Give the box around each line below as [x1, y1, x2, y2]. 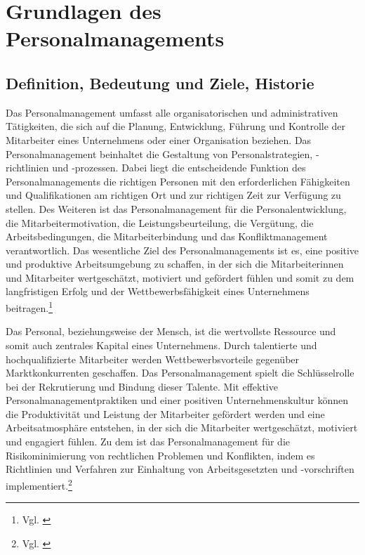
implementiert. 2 [6, 476, 72, 492]
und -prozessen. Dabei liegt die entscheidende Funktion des [52, 160, 306, 175]
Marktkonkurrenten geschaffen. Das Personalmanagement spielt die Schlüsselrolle [6, 365, 354, 380]
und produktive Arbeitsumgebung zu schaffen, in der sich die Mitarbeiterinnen [6, 256, 344, 271]
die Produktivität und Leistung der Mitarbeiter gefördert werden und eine [6, 406, 325, 421]
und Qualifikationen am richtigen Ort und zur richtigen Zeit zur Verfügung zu [6, 188, 341, 202]
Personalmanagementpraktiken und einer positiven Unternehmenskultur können [6, 393, 348, 407]
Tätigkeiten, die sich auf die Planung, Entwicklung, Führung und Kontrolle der [6, 119, 346, 133]
